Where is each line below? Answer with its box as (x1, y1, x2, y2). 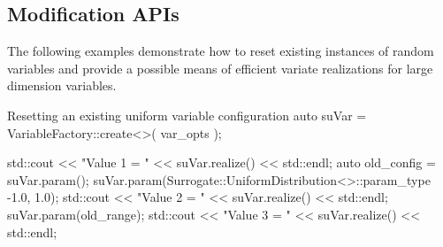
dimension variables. (7, 76, 117, 95)
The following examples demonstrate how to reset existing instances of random (7, 42, 434, 60)
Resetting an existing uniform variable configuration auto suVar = (7, 105, 367, 124)
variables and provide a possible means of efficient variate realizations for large (7, 58, 433, 77)
